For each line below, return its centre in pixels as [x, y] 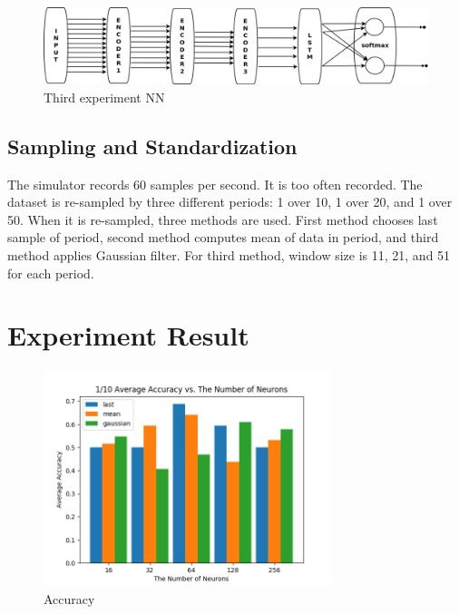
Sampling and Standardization [152, 146]
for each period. [51, 273]
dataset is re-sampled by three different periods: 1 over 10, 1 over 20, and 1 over [230, 202]
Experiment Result [128, 335]
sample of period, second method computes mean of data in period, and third [223, 237]
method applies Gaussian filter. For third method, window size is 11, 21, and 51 [229, 255]
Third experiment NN [104, 97]
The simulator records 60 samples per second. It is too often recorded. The [215, 184]
